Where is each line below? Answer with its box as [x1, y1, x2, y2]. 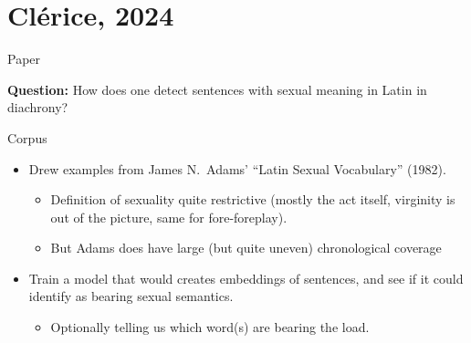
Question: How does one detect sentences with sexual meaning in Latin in [7, 79, 427, 99]
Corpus [7, 128, 47, 147]
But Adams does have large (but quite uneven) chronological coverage [50, 238, 442, 257]
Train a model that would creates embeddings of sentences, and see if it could [28, 268, 464, 287]
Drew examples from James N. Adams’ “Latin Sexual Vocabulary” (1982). [28, 159, 446, 178]
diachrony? [7, 98, 68, 117]
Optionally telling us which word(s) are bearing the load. [50, 317, 370, 337]
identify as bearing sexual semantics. [28, 286, 234, 306]
